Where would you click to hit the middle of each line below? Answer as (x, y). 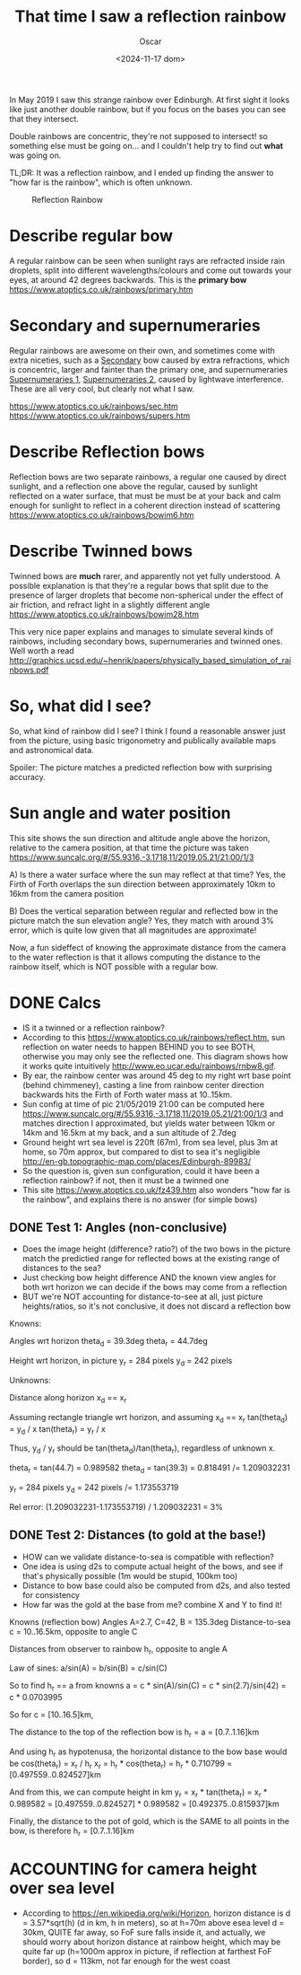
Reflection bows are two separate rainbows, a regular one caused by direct (148, 477)
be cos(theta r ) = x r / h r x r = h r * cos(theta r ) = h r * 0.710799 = (121, 1764)
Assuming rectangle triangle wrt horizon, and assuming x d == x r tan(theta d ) (149, 1418)
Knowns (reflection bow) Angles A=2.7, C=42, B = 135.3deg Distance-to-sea (150, 1621)
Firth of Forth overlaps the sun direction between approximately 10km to (142, 884)
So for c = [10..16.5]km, (52, 1715)
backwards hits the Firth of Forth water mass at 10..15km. (127, 1094)
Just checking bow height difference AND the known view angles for (149, 1277)
